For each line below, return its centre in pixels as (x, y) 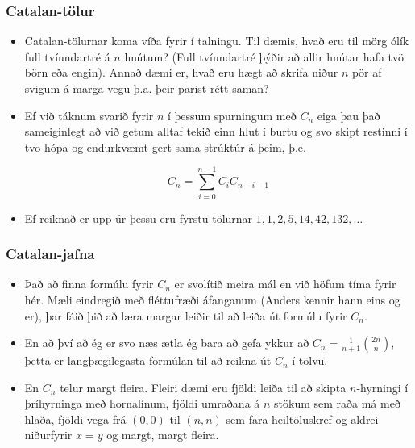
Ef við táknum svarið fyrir (89, 115)
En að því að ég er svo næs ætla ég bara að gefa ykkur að (167, 343)
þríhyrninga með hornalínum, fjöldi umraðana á (142, 403)
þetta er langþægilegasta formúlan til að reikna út (148, 360)
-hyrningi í (382, 387)
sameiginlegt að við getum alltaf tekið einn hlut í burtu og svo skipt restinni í (216, 131)
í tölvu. (310, 360)
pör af (367, 72)
